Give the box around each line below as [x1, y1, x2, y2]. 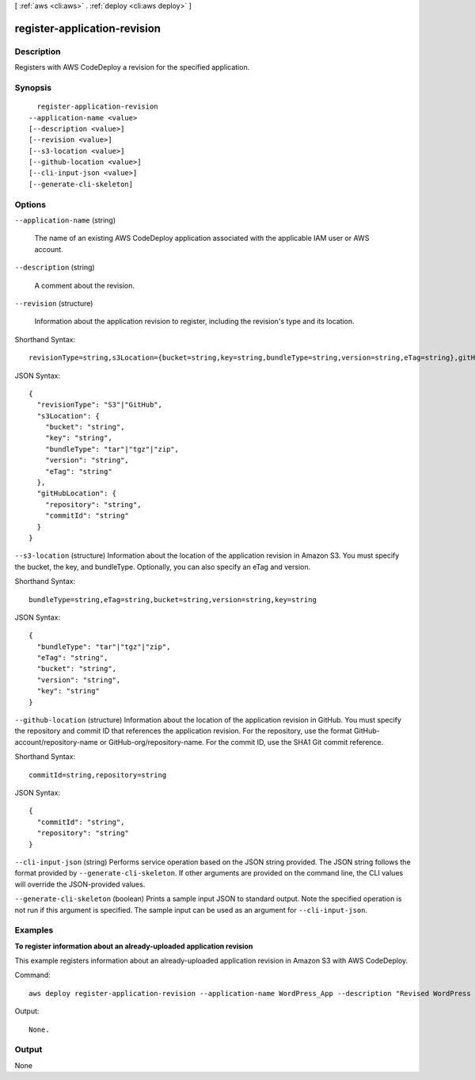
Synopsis [14, 82, 51, 93]
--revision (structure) [14, 298, 93, 308]
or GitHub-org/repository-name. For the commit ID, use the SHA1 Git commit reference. [99, 737, 384, 746]
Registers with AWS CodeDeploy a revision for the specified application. [14, 63, 250, 72]
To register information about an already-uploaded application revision [14, 941, 253, 951]
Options [14, 199, 47, 210]
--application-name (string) [14, 215, 116, 225]
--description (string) [14, 262, 95, 273]
